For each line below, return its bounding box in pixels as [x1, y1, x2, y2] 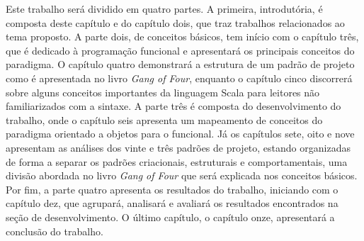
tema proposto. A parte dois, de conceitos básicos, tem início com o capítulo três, [6, 29, 359, 44]
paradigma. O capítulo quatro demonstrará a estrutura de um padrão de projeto [6, 57, 355, 72]
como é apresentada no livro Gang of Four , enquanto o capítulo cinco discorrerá [6, 70, 353, 85]
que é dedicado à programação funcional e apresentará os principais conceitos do [6, 43, 355, 57]
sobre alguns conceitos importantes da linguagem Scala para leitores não [6, 84, 320, 99]
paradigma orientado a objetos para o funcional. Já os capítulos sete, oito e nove [6, 126, 355, 141]
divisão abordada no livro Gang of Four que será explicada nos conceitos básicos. [6, 168, 358, 183]
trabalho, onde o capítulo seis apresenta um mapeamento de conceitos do [6, 112, 323, 127]
